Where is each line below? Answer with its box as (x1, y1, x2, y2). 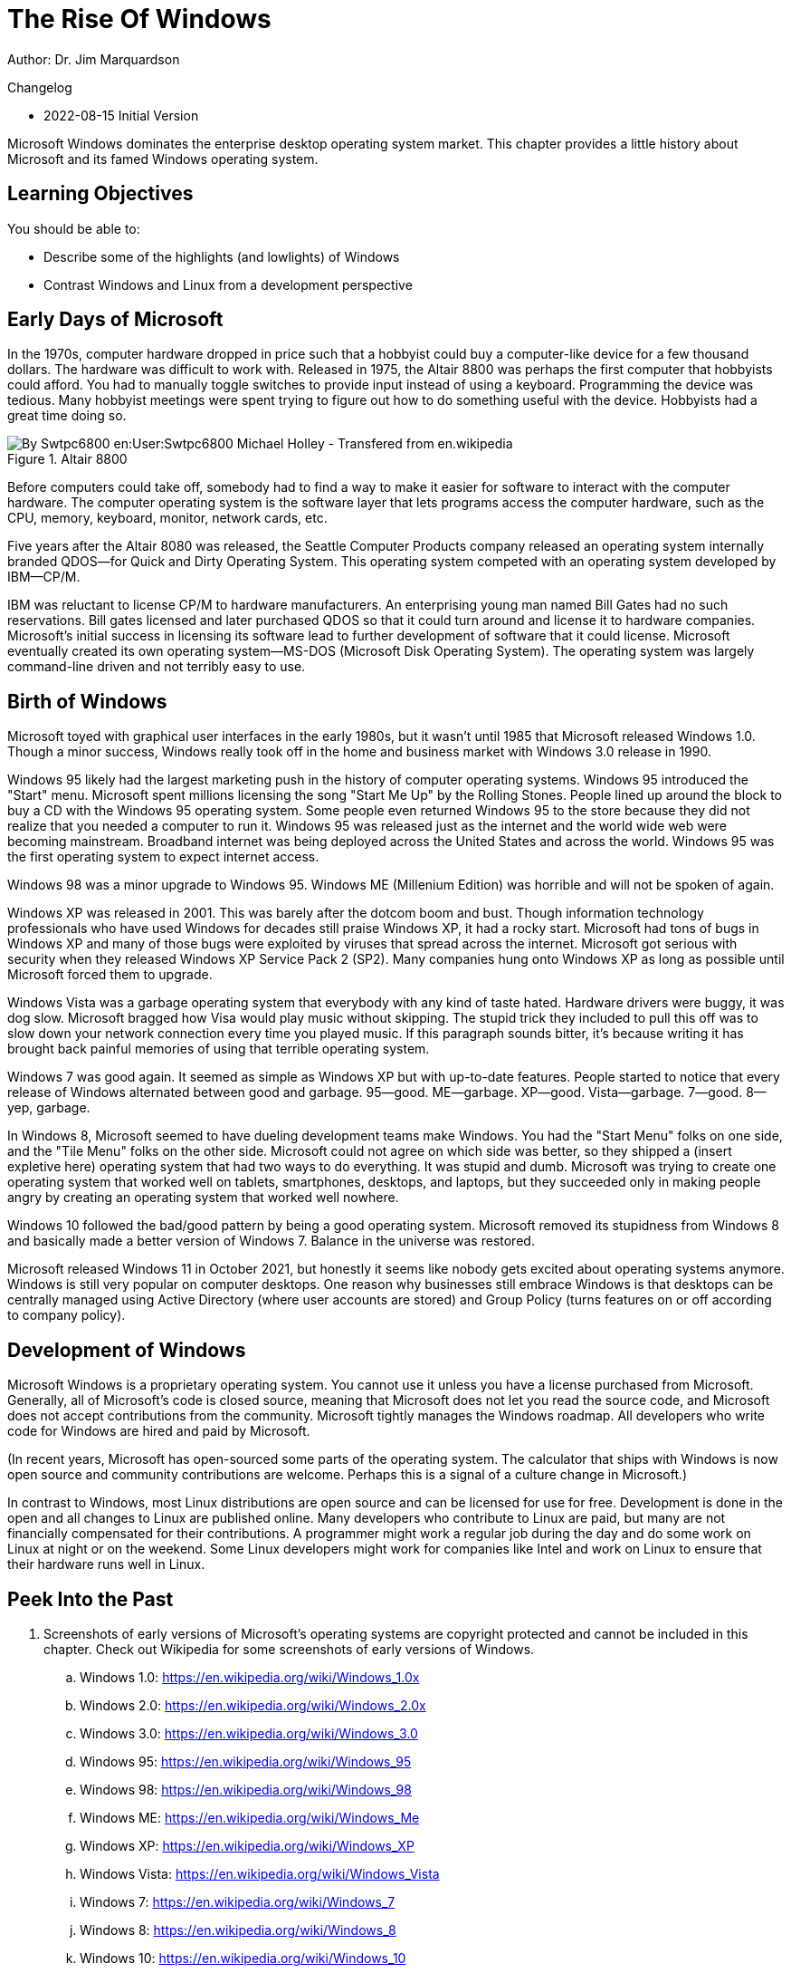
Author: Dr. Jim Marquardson (7, 51, 180, 67)
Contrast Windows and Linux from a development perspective (43, 276, 413, 293)
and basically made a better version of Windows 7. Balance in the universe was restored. (7, 1233, 535, 1249)
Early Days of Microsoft (7, 308, 224, 332)
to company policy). (7, 1307, 126, 1323)
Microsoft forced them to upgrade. (7, 967, 213, 983)
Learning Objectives (7, 182, 194, 206)
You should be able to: (7, 220, 140, 236)
